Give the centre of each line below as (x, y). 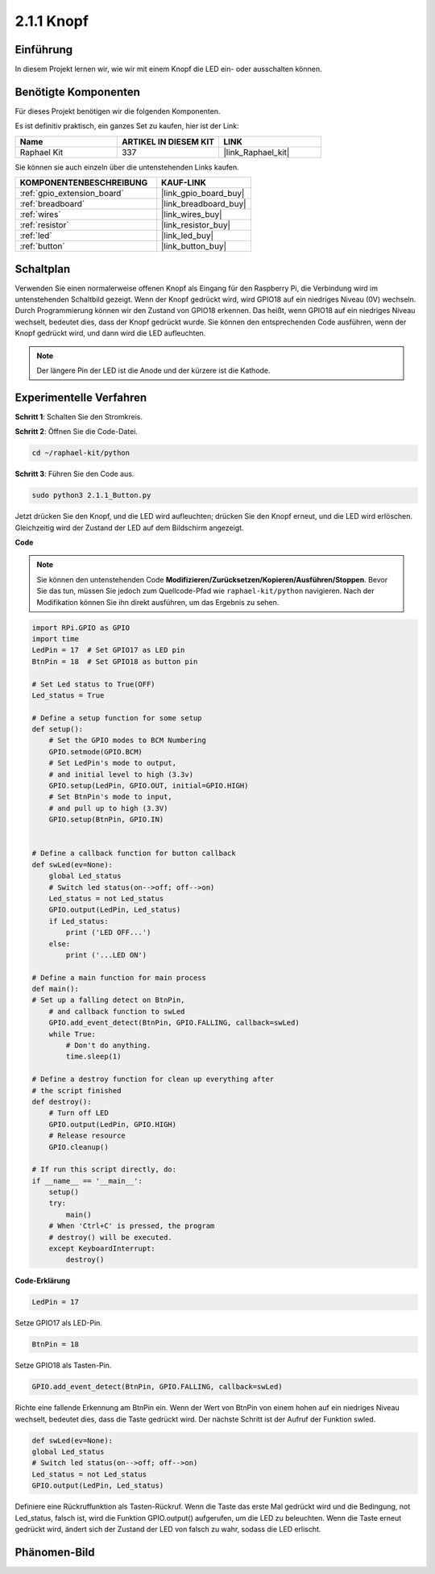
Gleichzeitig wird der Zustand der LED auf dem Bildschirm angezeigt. (130, 528)
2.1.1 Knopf (52, 21)
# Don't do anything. (108, 1046)
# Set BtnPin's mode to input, (110, 797)
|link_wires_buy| (192, 215)
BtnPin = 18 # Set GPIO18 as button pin (115, 661)
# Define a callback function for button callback (134, 854)
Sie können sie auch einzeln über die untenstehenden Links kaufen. (127, 167)
